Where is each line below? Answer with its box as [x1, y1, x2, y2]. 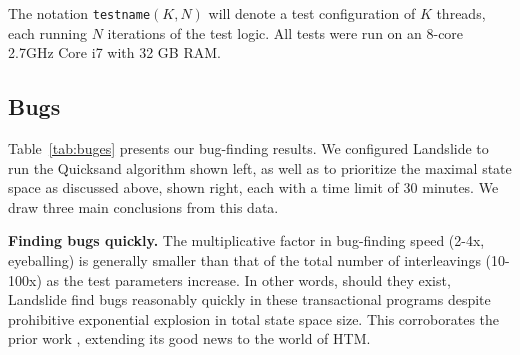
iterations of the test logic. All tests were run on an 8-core [107, 22, 464, 43]
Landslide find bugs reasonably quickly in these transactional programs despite [8, 289, 491, 310]
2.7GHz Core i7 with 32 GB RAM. [8, 42, 221, 63]
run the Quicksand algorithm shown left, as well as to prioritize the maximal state [8, 157, 512, 178]
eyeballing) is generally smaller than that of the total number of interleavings [8, 250, 481, 271]
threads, [436, 3, 486, 23]
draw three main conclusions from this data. [8, 196, 279, 217]
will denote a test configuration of [208, 3, 416, 23]
